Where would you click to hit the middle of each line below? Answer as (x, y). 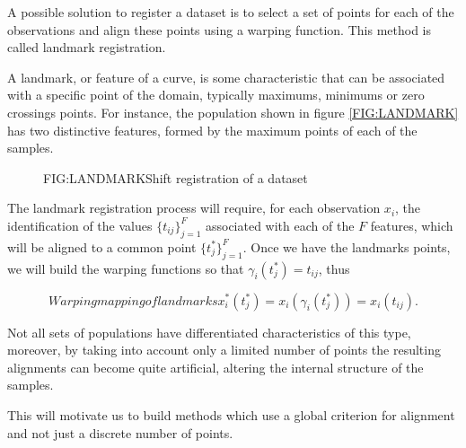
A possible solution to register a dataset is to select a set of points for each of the (231, 12)
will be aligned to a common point (102, 246)
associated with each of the (280, 225)
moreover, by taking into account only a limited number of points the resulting (224, 350)
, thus (334, 268)
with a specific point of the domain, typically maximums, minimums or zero (216, 95)
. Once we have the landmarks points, (347, 246)
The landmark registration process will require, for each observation (194, 208)
